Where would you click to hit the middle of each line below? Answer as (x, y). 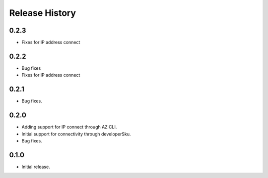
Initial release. (36, 167)
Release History (43, 13)
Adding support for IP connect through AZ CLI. (69, 127)
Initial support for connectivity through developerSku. (76, 134)
